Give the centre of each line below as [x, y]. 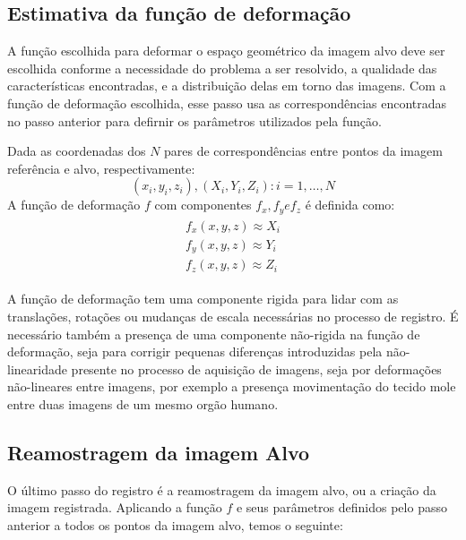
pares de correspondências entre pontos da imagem [303, 151]
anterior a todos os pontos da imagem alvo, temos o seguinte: [175, 524]
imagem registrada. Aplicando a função [115, 507]
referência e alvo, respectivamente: [101, 168]
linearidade [37, 369]
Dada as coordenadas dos [77, 151]
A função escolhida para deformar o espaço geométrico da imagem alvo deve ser [226, 51]
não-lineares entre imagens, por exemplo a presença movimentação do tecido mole [232, 386]
